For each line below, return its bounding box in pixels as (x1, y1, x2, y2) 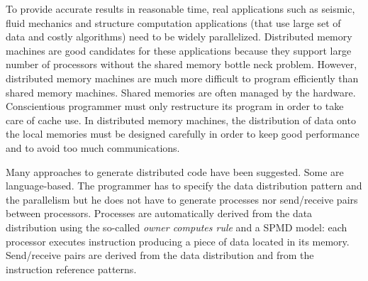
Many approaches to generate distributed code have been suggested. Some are (6, 164, 344, 179)
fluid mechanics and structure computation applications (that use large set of (6, 15, 341, 30)
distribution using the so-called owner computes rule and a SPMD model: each (6, 219, 347, 234)
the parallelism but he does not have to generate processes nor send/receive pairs (6, 192, 358, 206)
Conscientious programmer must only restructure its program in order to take (6, 99, 344, 114)
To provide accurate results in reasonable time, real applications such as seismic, (6, 1, 355, 16)
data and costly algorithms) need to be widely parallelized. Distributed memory (6, 29, 352, 44)
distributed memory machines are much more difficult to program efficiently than (6, 70, 359, 85)
